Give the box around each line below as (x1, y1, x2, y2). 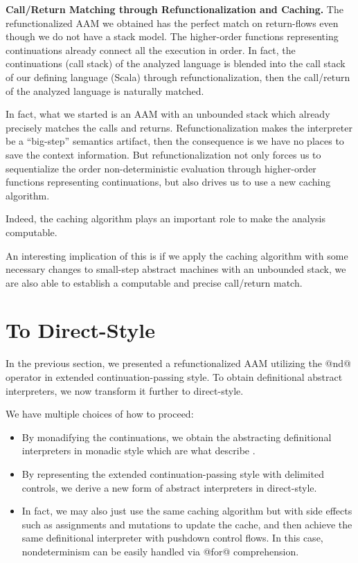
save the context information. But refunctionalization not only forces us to (6, 147, 321, 161)
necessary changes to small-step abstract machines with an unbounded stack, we (6, 262, 346, 276)
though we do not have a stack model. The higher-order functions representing (6, 29, 339, 44)
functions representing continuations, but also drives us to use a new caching (6, 175, 331, 189)
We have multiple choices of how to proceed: (6, 406, 194, 421)
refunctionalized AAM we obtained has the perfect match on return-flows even (6, 15, 339, 30)
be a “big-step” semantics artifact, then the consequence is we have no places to (6, 134, 344, 148)
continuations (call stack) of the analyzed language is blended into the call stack (6, 56, 346, 71)
